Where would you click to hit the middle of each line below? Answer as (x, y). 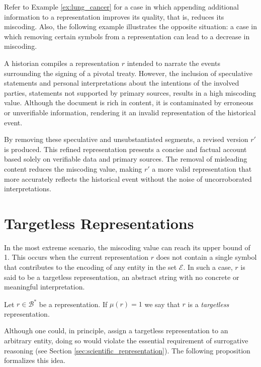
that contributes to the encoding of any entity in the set (91, 267)
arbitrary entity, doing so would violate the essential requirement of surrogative (126, 341)
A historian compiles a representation (62, 63)
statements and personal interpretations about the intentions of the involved (122, 83)
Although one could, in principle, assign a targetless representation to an (116, 331)
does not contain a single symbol (206, 257)
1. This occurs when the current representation (76, 257)
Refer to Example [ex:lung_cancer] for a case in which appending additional (121, 7)
